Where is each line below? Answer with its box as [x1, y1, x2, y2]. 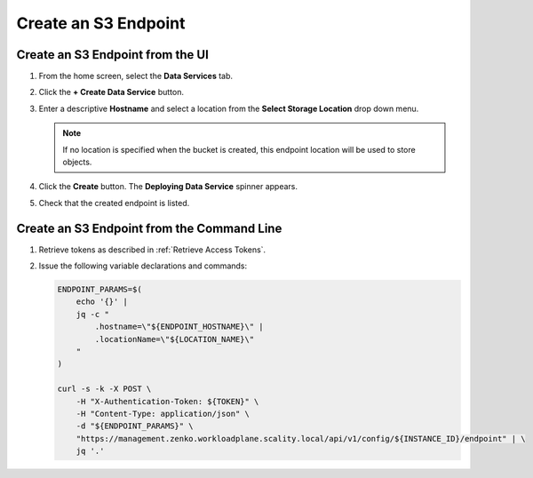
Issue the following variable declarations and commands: [38, 260, 248, 271]
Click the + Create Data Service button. [38, 87, 184, 98]
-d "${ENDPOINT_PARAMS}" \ [76, 421, 195, 431]
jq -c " [76, 309, 110, 319]
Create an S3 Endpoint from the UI [16, 47, 209, 62]
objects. [62, 156, 92, 168]
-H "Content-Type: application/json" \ [76, 409, 251, 418]
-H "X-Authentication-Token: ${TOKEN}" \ [76, 396, 259, 406]
